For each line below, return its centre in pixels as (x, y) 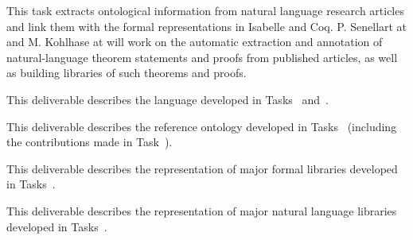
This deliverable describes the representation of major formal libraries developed (202, 168)
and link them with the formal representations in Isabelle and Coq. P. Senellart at (207, 26)
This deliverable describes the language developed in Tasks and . (168, 99)
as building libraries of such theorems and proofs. (127, 73)
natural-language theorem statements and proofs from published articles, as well (202, 57)
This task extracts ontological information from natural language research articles (205, 10)
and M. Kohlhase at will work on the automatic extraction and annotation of (195, 42)
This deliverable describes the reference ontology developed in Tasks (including (202, 126)
